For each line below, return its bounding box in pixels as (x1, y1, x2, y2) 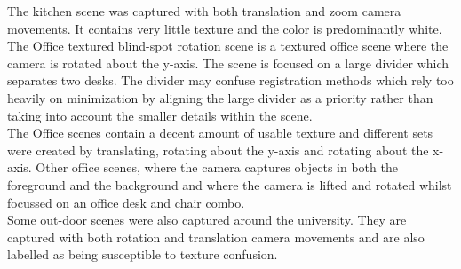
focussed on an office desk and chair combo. (7, 193, 245, 211)
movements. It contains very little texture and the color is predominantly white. (7, 19, 442, 37)
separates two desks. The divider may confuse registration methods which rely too (7, 71, 454, 90)
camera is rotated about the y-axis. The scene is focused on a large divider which (7, 53, 449, 72)
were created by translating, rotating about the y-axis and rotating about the (7, 140, 429, 159)
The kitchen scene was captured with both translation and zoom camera (7, 2, 401, 20)
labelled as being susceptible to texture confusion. (7, 245, 278, 264)
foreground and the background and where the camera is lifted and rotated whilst (7, 175, 452, 194)
